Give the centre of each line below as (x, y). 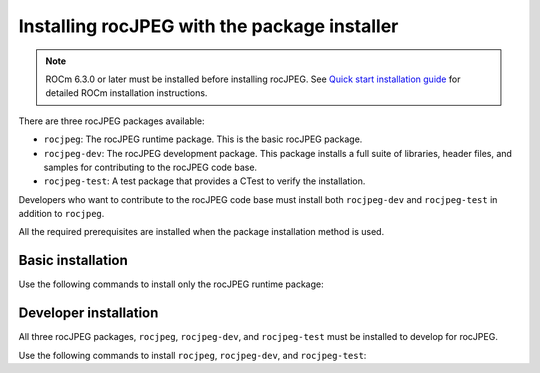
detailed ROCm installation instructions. (126, 93)
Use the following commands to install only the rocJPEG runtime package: (171, 284)
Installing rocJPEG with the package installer (208, 26)
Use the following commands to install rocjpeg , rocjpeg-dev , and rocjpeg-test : (192, 355)
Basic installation (73, 260)
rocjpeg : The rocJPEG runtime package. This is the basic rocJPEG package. (203, 139)
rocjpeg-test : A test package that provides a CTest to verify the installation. (204, 181)
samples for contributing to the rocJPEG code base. (150, 167)
